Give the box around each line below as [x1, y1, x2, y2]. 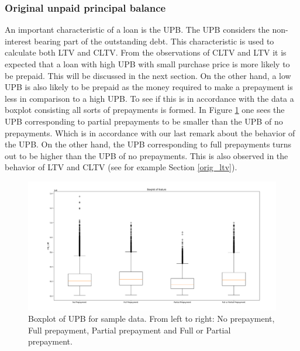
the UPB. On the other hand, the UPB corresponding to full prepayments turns [5, 138, 292, 150]
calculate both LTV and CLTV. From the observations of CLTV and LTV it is [5, 46, 287, 58]
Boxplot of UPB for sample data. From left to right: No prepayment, [28, 312, 275, 325]
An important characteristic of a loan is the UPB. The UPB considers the [5, 23, 270, 36]
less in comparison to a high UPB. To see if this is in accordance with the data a [5, 92, 294, 104]
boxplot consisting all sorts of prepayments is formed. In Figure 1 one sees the [5, 104, 285, 116]
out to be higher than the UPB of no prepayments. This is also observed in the [5, 149, 288, 161]
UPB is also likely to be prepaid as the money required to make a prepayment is [5, 81, 293, 93]
